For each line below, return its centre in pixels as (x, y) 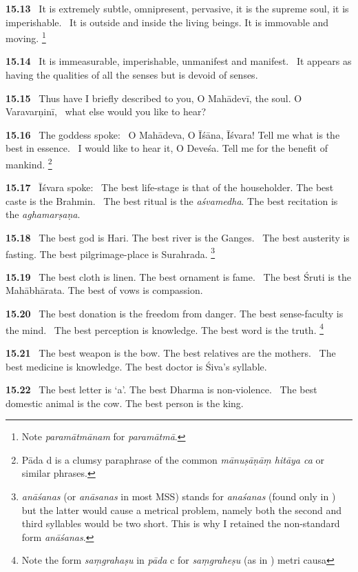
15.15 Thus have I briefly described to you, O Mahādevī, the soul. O (154, 98)
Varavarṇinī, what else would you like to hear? (106, 111)
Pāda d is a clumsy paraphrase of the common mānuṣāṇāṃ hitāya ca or (173, 459)
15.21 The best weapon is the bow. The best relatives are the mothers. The (171, 352)
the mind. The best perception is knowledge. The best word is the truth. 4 (165, 328)
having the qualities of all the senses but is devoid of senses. (132, 75)
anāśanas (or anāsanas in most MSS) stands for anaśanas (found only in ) (179, 496)
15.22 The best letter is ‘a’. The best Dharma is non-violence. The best (161, 389)
